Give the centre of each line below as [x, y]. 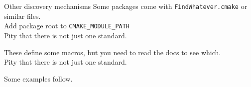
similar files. [22, 16]
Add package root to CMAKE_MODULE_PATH [67, 26]
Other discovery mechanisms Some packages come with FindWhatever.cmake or [126, 6]
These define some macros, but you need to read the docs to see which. [113, 52]
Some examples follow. [38, 78]
